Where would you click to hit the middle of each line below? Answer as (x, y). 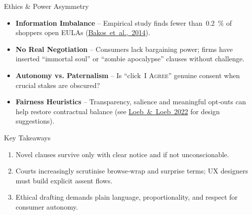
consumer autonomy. (47, 206)
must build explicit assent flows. (64, 180)
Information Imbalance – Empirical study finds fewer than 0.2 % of (124, 22)
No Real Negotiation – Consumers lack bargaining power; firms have (124, 49)
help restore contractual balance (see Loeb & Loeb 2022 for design (118, 111)
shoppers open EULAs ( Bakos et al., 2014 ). (83, 32)
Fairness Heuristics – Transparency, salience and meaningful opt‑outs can (131, 102)
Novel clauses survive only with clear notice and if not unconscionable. (122, 154)
